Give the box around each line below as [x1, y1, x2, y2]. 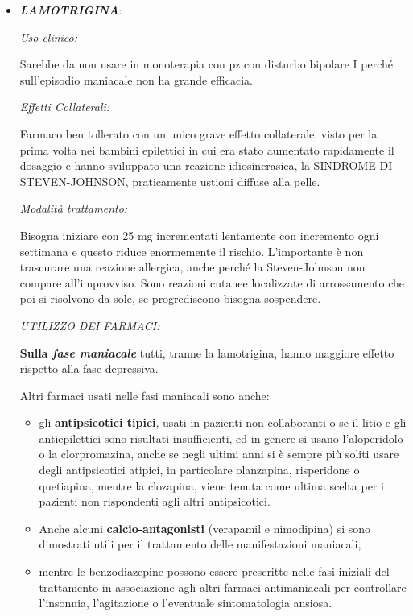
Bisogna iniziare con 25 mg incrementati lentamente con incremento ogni [19, 226, 379, 243]
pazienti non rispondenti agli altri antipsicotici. [39, 493, 271, 510]
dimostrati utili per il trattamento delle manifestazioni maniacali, [39, 535, 361, 552]
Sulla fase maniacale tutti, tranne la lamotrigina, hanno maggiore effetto [19, 344, 394, 361]
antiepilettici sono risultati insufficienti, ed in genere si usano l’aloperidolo [39, 429, 403, 446]
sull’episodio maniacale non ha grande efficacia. [19, 71, 253, 88]
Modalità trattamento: [19, 200, 128, 217]
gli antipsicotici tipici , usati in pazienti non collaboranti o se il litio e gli [39, 414, 407, 431]
